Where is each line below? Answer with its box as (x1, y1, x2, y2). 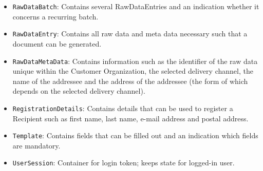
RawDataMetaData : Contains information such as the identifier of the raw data (12, 55, 258, 66)
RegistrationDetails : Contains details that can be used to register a (12, 102, 233, 113)
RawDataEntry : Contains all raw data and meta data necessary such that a (12, 28, 248, 39)
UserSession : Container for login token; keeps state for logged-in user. (12, 157, 235, 168)
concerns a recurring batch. (12, 11, 99, 22)
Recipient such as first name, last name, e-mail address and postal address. (12, 113, 249, 123)
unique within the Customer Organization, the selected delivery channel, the (12, 66, 253, 76)
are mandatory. (12, 140, 61, 151)
